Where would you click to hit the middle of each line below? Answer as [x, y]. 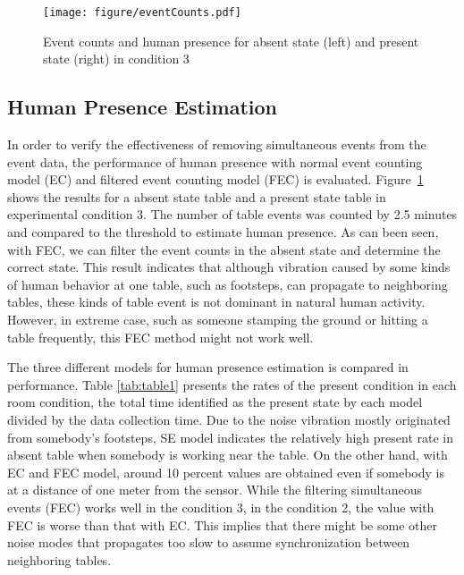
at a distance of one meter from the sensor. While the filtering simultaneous [215, 490]
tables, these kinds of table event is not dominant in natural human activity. [216, 302]
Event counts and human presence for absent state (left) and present [231, 41]
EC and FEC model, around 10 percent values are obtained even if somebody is [226, 472]
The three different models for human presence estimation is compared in [208, 367]
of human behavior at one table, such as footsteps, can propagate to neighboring [228, 284]
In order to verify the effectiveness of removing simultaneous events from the [217, 144]
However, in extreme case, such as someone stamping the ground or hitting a [218, 319]
